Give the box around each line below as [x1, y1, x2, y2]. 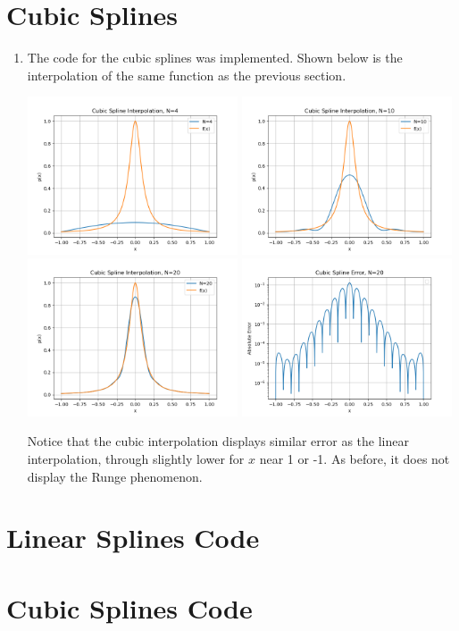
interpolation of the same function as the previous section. [27, 65, 346, 84]
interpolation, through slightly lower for [27, 450, 245, 468]
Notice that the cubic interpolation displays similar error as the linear [27, 432, 409, 450]
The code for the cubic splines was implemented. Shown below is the [27, 48, 403, 67]
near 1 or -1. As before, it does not [259, 450, 450, 468]
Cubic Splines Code [6, 589, 253, 626]
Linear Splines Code [6, 519, 260, 556]
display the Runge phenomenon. [27, 467, 203, 485]
